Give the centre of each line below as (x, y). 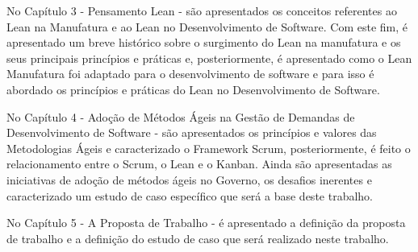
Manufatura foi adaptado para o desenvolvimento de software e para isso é (190, 74)
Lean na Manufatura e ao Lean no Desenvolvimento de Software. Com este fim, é (207, 26)
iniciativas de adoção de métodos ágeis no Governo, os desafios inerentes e (189, 179)
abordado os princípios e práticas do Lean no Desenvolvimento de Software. (193, 89)
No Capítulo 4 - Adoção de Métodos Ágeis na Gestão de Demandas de (181, 116)
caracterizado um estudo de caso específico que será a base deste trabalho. (190, 195)
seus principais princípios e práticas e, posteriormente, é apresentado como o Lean (209, 58)
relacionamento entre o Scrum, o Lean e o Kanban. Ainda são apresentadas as (199, 164)
